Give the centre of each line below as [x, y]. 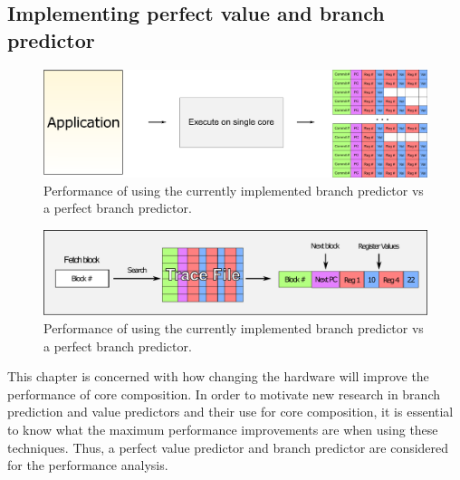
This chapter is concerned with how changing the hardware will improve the [218, 376]
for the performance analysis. [88, 465]
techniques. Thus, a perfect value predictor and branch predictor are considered [228, 447]
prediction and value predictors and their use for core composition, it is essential [230, 412]
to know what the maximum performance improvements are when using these [223, 429]
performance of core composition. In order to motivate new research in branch [224, 394]
